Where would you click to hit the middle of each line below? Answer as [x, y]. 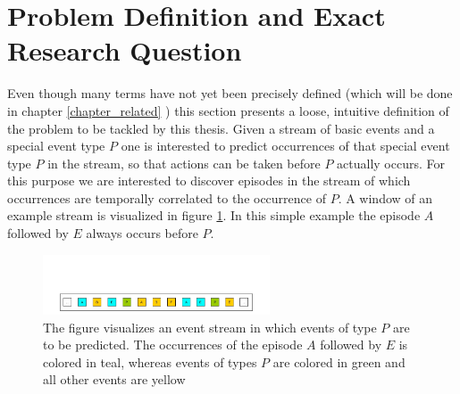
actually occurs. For [391, 163]
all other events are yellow [114, 379]
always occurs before [142, 233]
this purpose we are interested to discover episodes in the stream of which [209, 181]
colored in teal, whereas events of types [150, 361]
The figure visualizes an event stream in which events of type [210, 327]
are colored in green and [339, 361]
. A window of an [385, 197]
